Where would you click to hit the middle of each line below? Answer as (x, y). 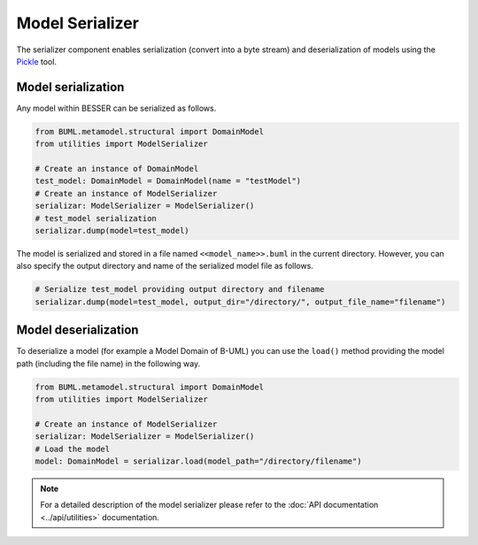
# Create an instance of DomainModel (117, 169)
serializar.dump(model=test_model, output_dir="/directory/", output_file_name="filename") (240, 302)
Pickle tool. (37, 61)
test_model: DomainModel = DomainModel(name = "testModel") (168, 181)
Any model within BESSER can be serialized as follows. (116, 108)
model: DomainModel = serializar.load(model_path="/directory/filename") (198, 461)
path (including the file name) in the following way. (108, 364)
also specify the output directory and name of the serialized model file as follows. (165, 266)
